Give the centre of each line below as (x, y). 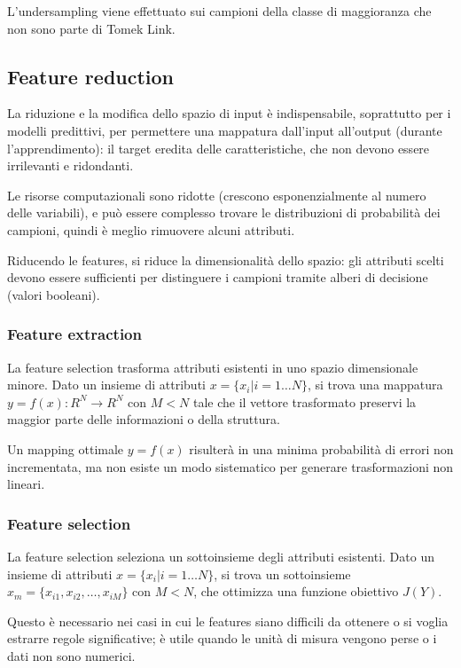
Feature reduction (91, 76)
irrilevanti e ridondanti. (70, 165)
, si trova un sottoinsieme (282, 574)
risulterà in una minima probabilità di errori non (321, 448)
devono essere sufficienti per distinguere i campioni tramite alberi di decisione (218, 277)
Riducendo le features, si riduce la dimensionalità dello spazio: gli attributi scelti (226, 259)
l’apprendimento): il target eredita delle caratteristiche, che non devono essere (219, 148)
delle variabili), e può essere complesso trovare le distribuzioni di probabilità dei (224, 212)
